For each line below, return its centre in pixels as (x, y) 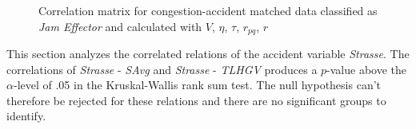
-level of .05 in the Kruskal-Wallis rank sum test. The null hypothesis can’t (197, 85)
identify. (26, 116)
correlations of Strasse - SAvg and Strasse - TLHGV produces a (162, 69)
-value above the (367, 69)
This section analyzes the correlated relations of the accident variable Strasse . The (208, 54)
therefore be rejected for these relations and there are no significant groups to (196, 100)
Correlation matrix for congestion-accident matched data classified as (208, 10)
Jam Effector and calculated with (120, 26)
